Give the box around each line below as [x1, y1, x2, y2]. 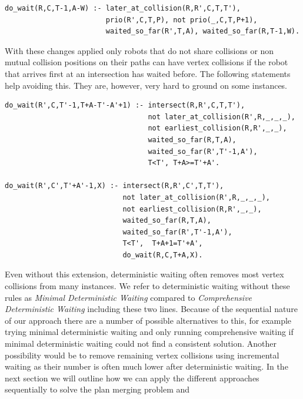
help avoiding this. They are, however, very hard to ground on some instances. [5, 79, 288, 91]
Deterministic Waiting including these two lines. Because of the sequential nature [5, 303, 298, 315]
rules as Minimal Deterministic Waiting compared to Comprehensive [5, 291, 252, 303]
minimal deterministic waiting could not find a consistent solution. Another [5, 337, 277, 350]
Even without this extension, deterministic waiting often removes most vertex [5, 268, 284, 280]
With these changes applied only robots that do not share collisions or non [5, 44, 274, 56]
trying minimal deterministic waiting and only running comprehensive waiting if [5, 326, 294, 338]
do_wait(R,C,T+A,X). [122, 250, 203, 259]
